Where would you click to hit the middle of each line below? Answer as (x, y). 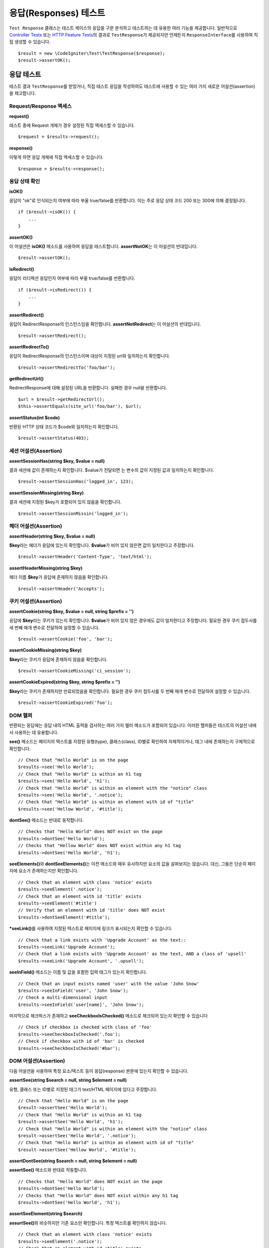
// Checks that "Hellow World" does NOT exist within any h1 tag (100, 846)
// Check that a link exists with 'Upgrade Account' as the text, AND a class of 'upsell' (132, 954)
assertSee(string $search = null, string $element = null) (68, 1080)
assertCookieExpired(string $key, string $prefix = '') (65, 682)
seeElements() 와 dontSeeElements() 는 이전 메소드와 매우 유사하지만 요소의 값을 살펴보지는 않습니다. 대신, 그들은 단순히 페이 (133, 864)
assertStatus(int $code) (34, 417)
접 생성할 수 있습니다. (30, 42)
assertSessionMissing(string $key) (47, 493)
